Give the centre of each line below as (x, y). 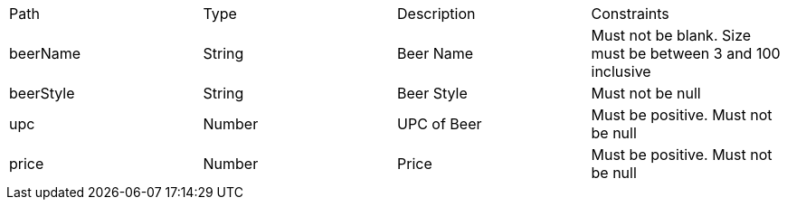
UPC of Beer (440, 124)
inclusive (621, 71)
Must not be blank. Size (671, 35)
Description (436, 14)
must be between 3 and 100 (686, 53)
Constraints (630, 14)
